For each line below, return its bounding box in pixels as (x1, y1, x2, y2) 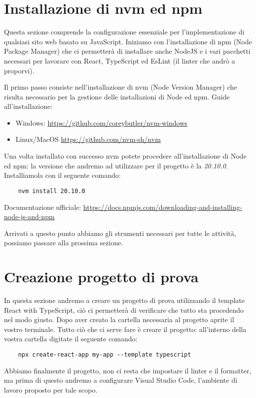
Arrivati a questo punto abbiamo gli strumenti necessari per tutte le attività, (4, 228, 236, 238)
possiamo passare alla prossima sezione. (4, 237, 123, 248)
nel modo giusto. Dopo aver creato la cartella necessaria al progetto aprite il (4, 314, 234, 325)
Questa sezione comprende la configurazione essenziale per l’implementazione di (4, 27, 245, 37)
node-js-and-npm (4, 211, 55, 222)
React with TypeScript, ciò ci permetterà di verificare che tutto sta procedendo (4, 304, 244, 315)
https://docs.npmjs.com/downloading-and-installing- (83, 201, 243, 212)
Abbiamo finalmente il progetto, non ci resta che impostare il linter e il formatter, (4, 365, 252, 375)
